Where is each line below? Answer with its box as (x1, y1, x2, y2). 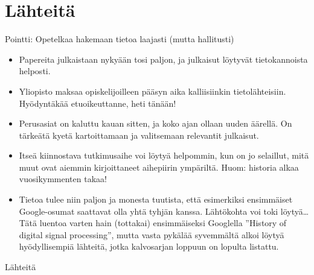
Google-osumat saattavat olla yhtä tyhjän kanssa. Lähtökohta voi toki (19, 204, 278, 217)
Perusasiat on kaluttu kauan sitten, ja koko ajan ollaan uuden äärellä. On (19, 117, 292, 130)
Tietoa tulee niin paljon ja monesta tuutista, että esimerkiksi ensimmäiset (19, 193, 293, 206)
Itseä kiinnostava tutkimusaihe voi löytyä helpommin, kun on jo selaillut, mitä (19, 149, 309, 162)
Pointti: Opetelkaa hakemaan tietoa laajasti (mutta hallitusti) (5, 33, 234, 45)
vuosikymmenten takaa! (19, 172, 107, 185)
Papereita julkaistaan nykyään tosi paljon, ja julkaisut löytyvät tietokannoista (19, 52, 308, 65)
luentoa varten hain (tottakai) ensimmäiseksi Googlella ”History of (39, 217, 287, 229)
